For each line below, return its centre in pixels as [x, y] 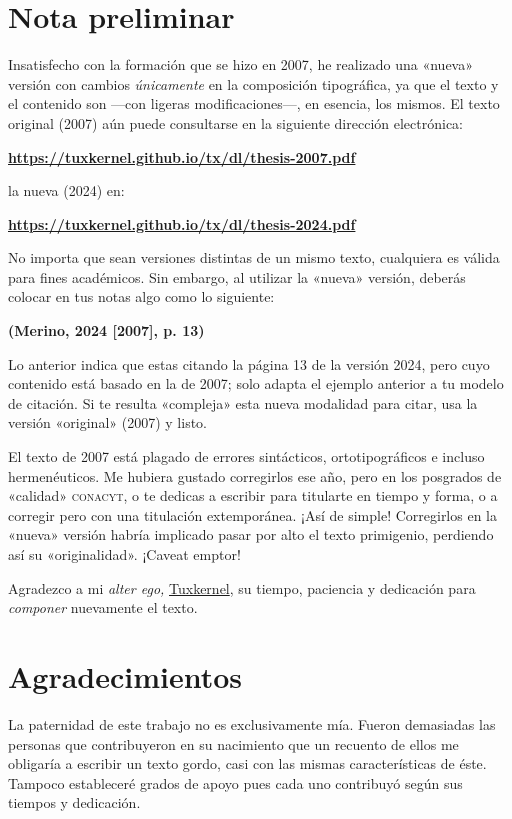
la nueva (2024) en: [66, 190]
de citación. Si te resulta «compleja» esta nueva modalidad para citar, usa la [243, 402]
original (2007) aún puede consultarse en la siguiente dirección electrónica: [235, 122]
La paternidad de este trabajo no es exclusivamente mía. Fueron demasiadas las [252, 723]
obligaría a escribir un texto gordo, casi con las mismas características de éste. [247, 763]
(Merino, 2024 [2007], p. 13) [106, 330]
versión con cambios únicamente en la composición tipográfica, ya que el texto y [253, 83]
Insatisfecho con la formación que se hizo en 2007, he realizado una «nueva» [241, 64]
